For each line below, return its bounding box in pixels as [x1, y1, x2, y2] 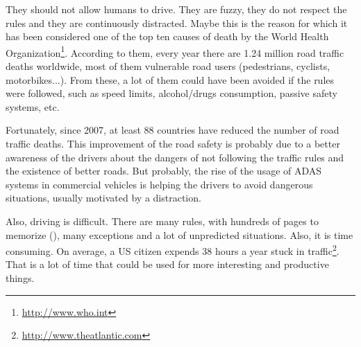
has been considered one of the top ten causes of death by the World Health [6, 29, 329, 44]
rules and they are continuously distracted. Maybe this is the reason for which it [6, 15, 348, 30]
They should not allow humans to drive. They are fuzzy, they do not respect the [6, 2, 347, 16]
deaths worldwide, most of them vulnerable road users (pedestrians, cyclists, [6, 59, 330, 73]
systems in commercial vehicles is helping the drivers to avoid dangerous [6, 177, 313, 191]
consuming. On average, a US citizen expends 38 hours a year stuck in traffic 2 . [6, 242, 339, 258]
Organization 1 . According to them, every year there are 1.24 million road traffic [6, 43, 344, 60]
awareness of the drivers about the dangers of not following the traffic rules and [6, 150, 344, 164]
